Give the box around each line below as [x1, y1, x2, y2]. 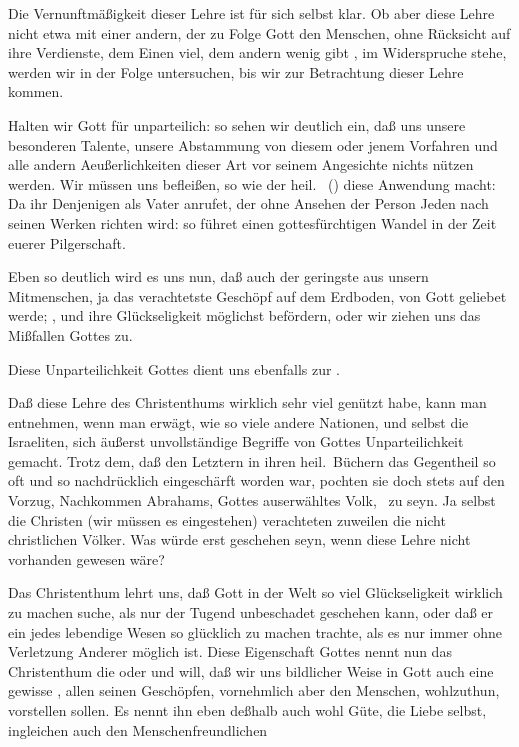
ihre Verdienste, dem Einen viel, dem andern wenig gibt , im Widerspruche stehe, [8, 42, 507, 63]
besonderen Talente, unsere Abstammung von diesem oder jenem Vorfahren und [8, 134, 498, 155]
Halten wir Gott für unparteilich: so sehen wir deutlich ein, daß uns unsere [8, 114, 466, 135]
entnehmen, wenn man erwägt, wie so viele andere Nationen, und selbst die [8, 411, 469, 432]
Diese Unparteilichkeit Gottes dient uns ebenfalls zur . [8, 358, 341, 379]
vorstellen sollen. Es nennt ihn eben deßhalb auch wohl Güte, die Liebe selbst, [8, 700, 487, 720]
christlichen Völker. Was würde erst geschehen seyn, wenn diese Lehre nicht [8, 529, 471, 550]
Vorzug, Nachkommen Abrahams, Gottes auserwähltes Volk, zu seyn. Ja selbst [8, 490, 496, 511]
